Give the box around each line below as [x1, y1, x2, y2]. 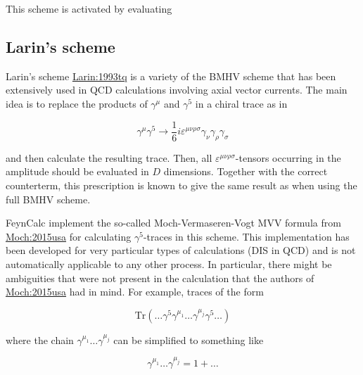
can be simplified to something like [113, 332, 264, 347]
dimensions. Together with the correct [163, 164, 328, 179]
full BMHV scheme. [6, 191, 91, 206]
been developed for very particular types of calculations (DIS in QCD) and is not [6, 243, 356, 258]
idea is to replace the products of [6, 96, 148, 110]
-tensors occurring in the [235, 150, 341, 165]
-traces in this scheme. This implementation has [143, 229, 350, 243]
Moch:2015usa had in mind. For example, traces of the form [6, 284, 264, 299]
